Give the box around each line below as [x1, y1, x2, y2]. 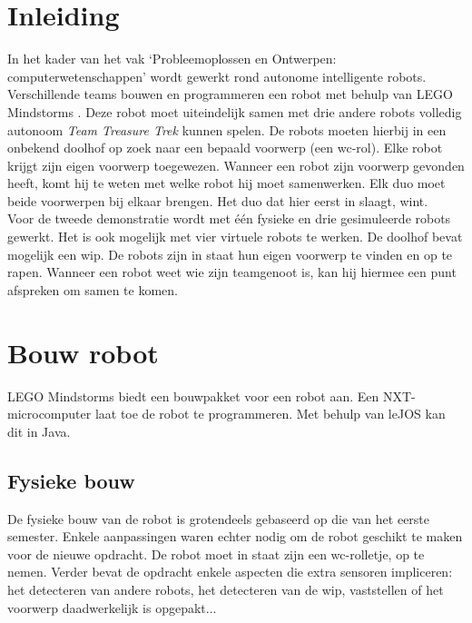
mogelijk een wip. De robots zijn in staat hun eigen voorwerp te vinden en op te [7, 244, 453, 263]
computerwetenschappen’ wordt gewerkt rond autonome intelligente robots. [7, 66, 427, 85]
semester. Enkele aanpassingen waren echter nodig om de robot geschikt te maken [7, 527, 463, 546]
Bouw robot [7, 333, 159, 371]
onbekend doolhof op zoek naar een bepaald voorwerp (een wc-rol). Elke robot [7, 138, 443, 157]
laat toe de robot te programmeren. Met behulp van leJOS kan [94, 404, 446, 423]
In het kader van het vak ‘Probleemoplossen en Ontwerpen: [7, 49, 337, 68]
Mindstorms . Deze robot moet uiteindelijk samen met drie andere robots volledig [7, 102, 462, 121]
